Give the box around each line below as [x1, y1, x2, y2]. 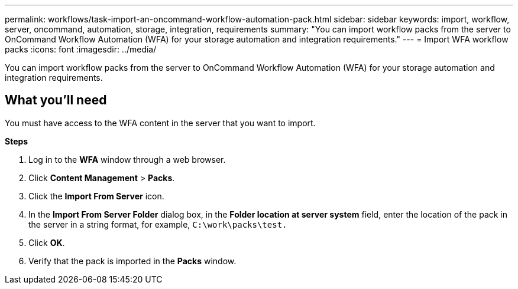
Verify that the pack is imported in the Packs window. [28, 255, 237, 266]
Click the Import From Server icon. [28, 191, 164, 201]
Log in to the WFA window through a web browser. [28, 154, 226, 165]
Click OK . [28, 237, 65, 248]
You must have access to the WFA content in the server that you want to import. [5, 117, 316, 128]
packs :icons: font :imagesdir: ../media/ [5, 44, 157, 54]
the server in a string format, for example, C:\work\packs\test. [28, 219, 287, 229]
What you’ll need [5, 93, 107, 108]
